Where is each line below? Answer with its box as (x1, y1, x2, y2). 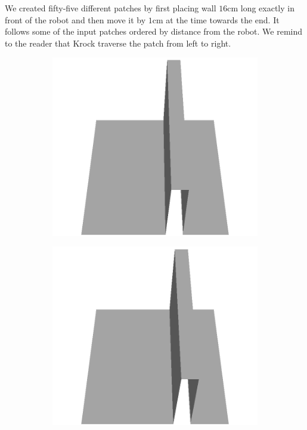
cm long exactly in (227, 2, 294, 14)
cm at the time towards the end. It (152, 13, 280, 26)
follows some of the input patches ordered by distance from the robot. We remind (5, 25, 303, 38)
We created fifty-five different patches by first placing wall (5, 2, 216, 14)
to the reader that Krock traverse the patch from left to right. (5, 36, 231, 49)
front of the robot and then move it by (5, 13, 146, 26)
